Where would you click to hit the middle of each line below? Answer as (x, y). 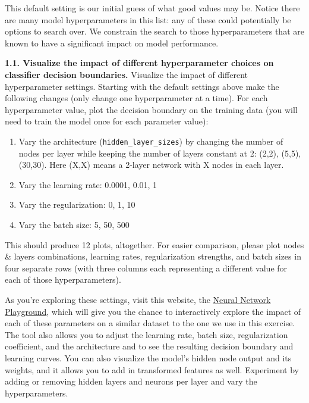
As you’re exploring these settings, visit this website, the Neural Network (138, 299)
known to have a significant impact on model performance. (112, 43)
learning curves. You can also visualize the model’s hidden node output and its (148, 357)
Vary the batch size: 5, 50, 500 (74, 224)
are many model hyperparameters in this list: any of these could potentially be (148, 19)
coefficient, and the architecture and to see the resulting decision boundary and (149, 346)
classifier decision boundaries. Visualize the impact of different (127, 74)
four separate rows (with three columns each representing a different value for (146, 268)
